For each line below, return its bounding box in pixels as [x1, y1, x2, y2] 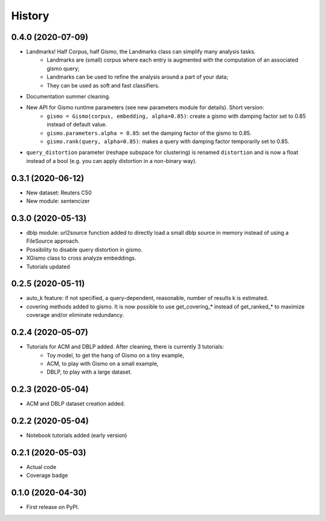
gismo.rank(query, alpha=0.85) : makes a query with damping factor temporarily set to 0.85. [46, 138, 290, 145]
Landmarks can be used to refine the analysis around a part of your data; [46, 73, 229, 81]
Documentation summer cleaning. [26, 93, 111, 100]
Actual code [26, 464, 57, 470]
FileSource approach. [26, 237, 80, 245]
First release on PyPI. [26, 503, 80, 511]
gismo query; [46, 65, 80, 72]
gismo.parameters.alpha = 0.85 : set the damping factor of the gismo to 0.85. [46, 129, 252, 136]
